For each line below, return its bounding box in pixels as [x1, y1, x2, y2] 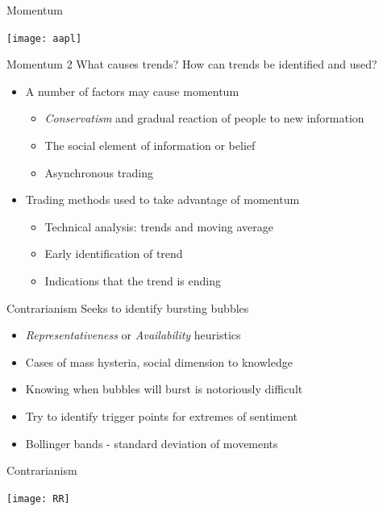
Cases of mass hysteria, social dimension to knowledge [25, 353, 293, 370]
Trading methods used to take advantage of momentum [25, 191, 300, 208]
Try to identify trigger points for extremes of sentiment [25, 407, 298, 424]
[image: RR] [6, 492, 70, 505]
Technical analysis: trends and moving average [44, 218, 274, 235]
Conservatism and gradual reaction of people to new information [44, 110, 364, 127]
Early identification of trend [44, 245, 183, 262]
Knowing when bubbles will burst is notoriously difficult [25, 380, 303, 397]
